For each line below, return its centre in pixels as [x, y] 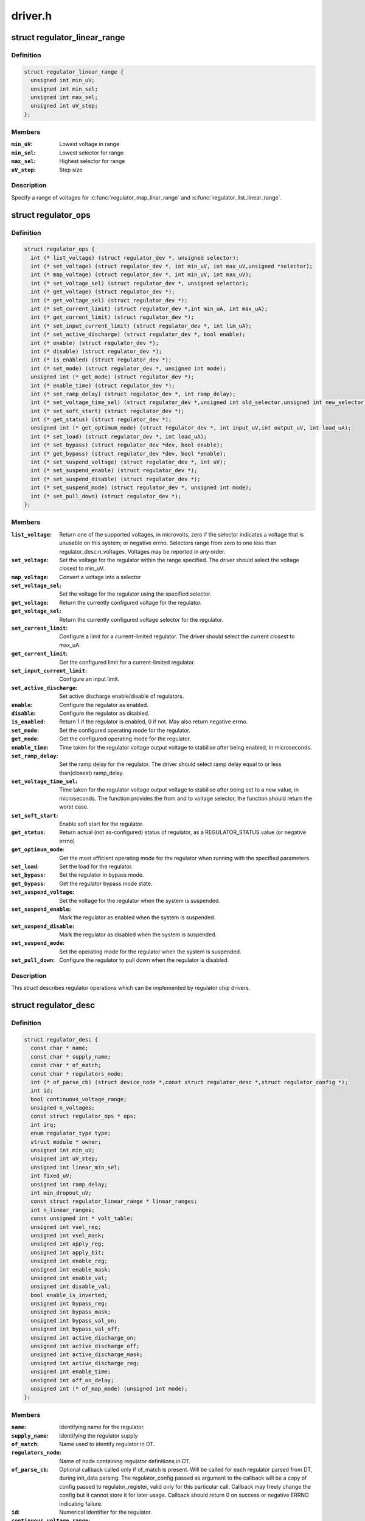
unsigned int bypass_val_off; [76, 1329]
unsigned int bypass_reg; [69, 1304]
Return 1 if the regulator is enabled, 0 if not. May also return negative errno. [154, 722]
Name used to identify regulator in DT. [107, 1444]
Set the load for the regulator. [96, 866]
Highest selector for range [92, 161]
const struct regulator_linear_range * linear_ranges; [114, 1201]
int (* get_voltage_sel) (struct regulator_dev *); [109, 300]
